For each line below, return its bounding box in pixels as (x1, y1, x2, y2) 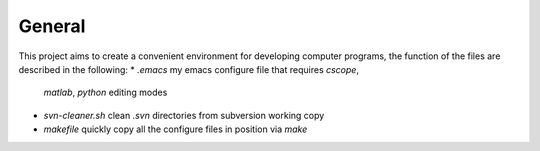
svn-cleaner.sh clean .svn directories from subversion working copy (43, 109, 325, 121)
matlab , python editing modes (43, 86, 168, 99)
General (18, 15, 86, 37)
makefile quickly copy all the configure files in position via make (43, 123, 308, 135)
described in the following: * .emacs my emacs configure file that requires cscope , (18, 63, 360, 75)
